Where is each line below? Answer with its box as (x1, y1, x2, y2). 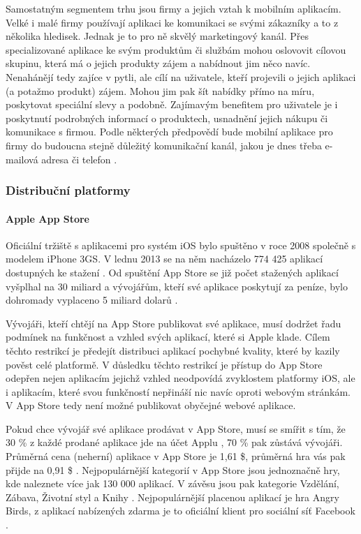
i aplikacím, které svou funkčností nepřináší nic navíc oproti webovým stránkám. (6, 384, 351, 399)
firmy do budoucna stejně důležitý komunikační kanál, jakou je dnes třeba (6, 138, 322, 152)
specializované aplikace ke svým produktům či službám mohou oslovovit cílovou (6, 42, 346, 57)
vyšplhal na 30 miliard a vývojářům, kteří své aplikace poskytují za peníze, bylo (6, 279, 348, 293)
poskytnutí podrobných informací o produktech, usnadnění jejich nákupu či (6, 110, 328, 125)
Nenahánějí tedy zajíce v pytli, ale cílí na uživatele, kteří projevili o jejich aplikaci (6, 69, 356, 84)
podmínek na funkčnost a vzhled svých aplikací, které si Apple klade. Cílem (6, 329, 330, 344)
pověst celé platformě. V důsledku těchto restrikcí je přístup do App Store (6, 357, 323, 371)
